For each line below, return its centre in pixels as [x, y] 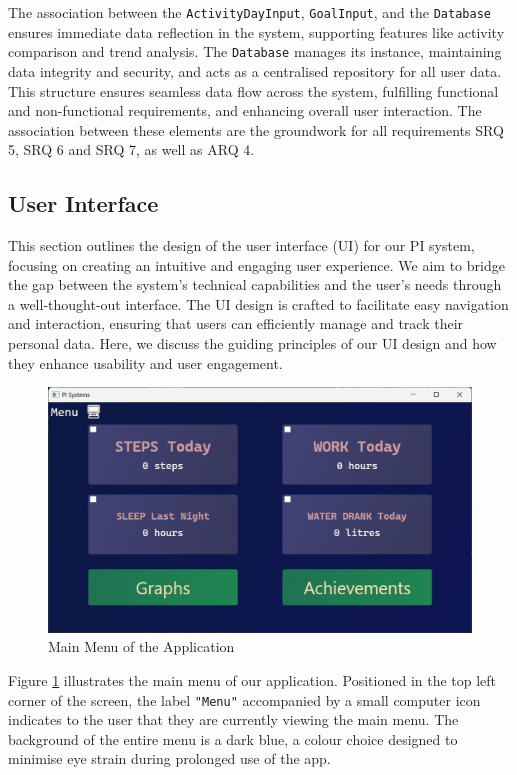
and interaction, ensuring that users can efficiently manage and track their [236, 323]
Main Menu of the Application [141, 646]
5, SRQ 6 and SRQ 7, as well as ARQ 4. [131, 149]
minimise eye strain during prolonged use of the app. [169, 758]
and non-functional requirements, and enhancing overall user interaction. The [245, 110]
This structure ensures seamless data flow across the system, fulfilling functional [253, 90]
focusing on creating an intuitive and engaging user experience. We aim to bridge [256, 264]
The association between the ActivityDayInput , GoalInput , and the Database [249, 12]
